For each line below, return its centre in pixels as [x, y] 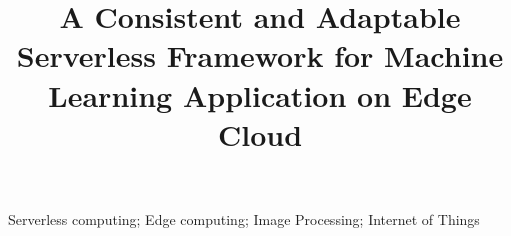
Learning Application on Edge [260, 94]
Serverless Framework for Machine [260, 55]
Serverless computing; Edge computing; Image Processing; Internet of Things [244, 218]
